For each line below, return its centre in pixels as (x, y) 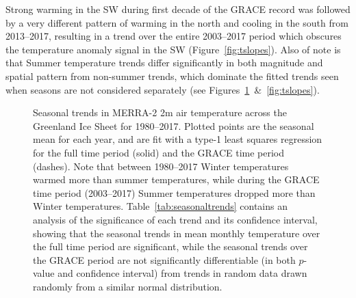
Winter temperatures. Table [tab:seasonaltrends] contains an (160, 206)
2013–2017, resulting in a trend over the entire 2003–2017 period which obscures (174, 36)
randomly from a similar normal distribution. (128, 286)
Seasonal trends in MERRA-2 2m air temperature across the (160, 112)
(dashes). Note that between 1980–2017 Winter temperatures (161, 166)
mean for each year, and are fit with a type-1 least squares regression (178, 139)
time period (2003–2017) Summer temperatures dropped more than (174, 192)
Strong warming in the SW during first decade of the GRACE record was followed (178, 9)
